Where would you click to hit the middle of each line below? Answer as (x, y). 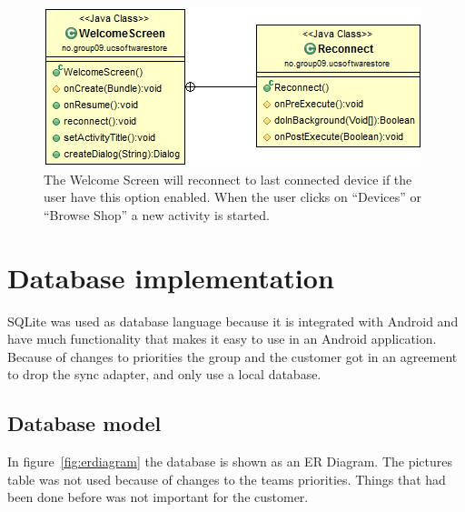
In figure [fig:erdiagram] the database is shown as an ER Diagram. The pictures (230, 462)
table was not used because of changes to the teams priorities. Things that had (227, 479)
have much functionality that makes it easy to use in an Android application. (222, 339)
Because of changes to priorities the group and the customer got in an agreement (232, 356)
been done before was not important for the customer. (158, 497)
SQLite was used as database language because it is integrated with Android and (233, 321)
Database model (84, 423)
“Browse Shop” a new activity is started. (157, 214)
